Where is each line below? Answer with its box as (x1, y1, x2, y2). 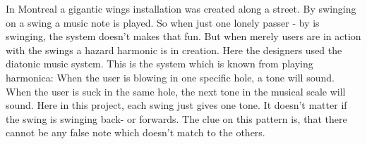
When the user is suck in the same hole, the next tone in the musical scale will (6, 84, 346, 98)
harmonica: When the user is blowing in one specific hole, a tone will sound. (6, 70, 335, 84)
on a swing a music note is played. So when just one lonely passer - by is (6, 15, 320, 30)
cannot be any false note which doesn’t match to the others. (6, 125, 265, 140)
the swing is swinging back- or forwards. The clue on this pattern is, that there (6, 111, 347, 126)
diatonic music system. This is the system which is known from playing (6, 56, 313, 71)
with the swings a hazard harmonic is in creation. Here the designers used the (6, 42, 342, 57)
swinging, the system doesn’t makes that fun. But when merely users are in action (6, 29, 361, 44)
